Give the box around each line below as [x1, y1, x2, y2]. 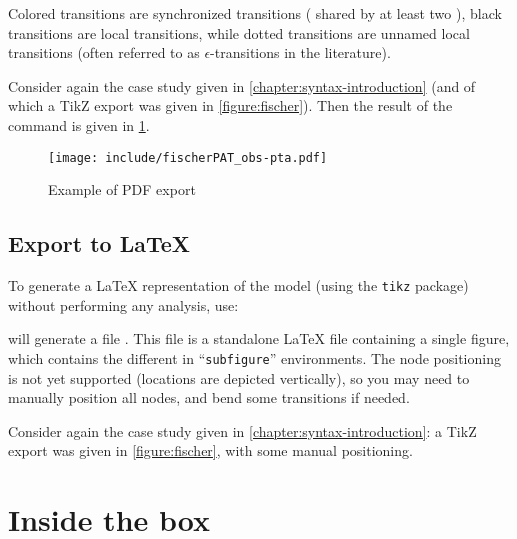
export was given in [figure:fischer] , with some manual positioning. [8, 440, 413, 461]
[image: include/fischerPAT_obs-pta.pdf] [48, 150, 328, 165]
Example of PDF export [48, 179, 196, 200]
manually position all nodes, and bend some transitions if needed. [8, 387, 410, 408]
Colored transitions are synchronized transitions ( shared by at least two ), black [8, 3, 502, 23]
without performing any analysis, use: [8, 294, 239, 315]
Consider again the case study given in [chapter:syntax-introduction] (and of [8, 75, 476, 96]
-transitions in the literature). [210, 42, 391, 63]
